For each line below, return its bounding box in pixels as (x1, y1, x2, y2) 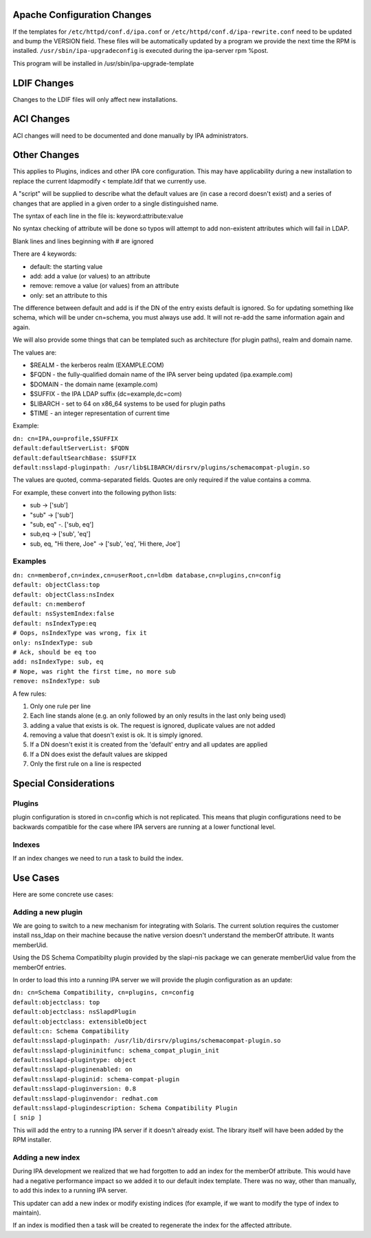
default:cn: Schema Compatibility (12, 1027, 129, 1035)
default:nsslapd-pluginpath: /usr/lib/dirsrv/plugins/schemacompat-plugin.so (12, 1037, 281, 1045)
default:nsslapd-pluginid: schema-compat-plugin (12, 1075, 180, 1083)
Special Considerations (12, 777, 115, 790)
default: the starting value (30, 262, 103, 271)
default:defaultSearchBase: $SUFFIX (12, 454, 137, 462)
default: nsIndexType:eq (12, 619, 96, 627)
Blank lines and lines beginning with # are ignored (12, 237, 154, 245)
